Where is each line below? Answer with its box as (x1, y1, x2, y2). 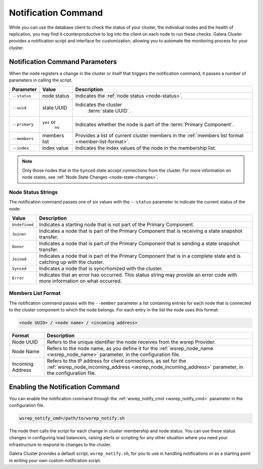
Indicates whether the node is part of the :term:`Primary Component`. (75, 121, 234, 128)
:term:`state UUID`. (87, 107, 131, 114)
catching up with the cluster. (39, 259, 104, 265)
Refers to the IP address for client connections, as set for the (47, 358, 186, 365)
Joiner (12, 231, 27, 237)
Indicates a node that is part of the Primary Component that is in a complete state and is (39, 253, 241, 260)
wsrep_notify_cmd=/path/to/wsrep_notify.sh (19, 415, 125, 421)
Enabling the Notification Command (9, 383, 120, 391)
